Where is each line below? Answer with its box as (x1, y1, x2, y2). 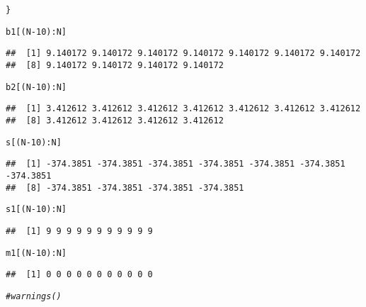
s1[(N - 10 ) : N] (6, 204, 67, 215)
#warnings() (6, 291, 62, 301)
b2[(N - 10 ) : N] (6, 82, 67, 92)
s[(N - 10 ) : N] (6, 137, 62, 147)
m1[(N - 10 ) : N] (6, 247, 67, 258)
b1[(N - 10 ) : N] (6, 26, 67, 37)
